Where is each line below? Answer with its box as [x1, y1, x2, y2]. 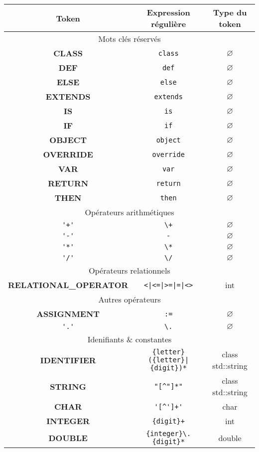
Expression [146, 6, 190, 18]
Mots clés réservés [98, 33, 161, 44]
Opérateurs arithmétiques [85, 206, 174, 218]
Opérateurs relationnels [89, 265, 170, 276]
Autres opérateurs [98, 294, 161, 305]
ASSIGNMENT [36, 308, 100, 319]
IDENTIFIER [40, 354, 96, 366]
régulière [151, 18, 186, 29]
